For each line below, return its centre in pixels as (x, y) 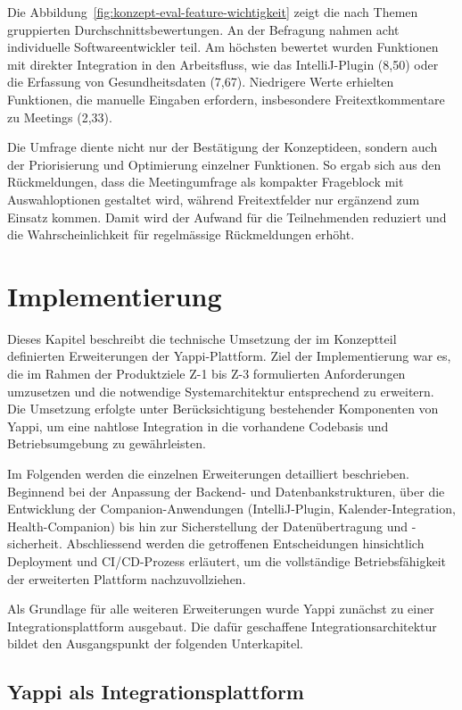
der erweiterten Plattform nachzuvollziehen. (127, 578)
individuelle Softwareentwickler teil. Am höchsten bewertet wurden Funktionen (223, 47)
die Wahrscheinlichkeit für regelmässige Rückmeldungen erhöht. (181, 234)
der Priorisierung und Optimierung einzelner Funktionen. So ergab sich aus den (224, 164)
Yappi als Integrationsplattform (156, 692)
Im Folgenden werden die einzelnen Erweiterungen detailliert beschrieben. (209, 473)
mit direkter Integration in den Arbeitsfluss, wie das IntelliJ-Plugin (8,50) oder (223, 64)
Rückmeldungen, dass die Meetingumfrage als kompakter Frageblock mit (206, 182)
